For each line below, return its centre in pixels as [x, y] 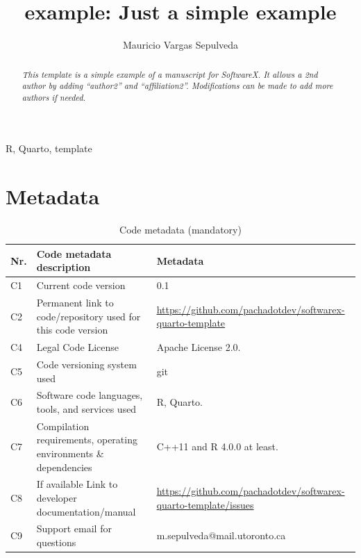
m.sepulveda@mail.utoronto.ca [221, 535]
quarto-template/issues [205, 504]
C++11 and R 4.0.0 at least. [217, 446]
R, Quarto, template [49, 148]
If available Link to [77, 484]
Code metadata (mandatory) [180, 230]
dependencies [64, 467]
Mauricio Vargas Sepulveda [180, 45]
